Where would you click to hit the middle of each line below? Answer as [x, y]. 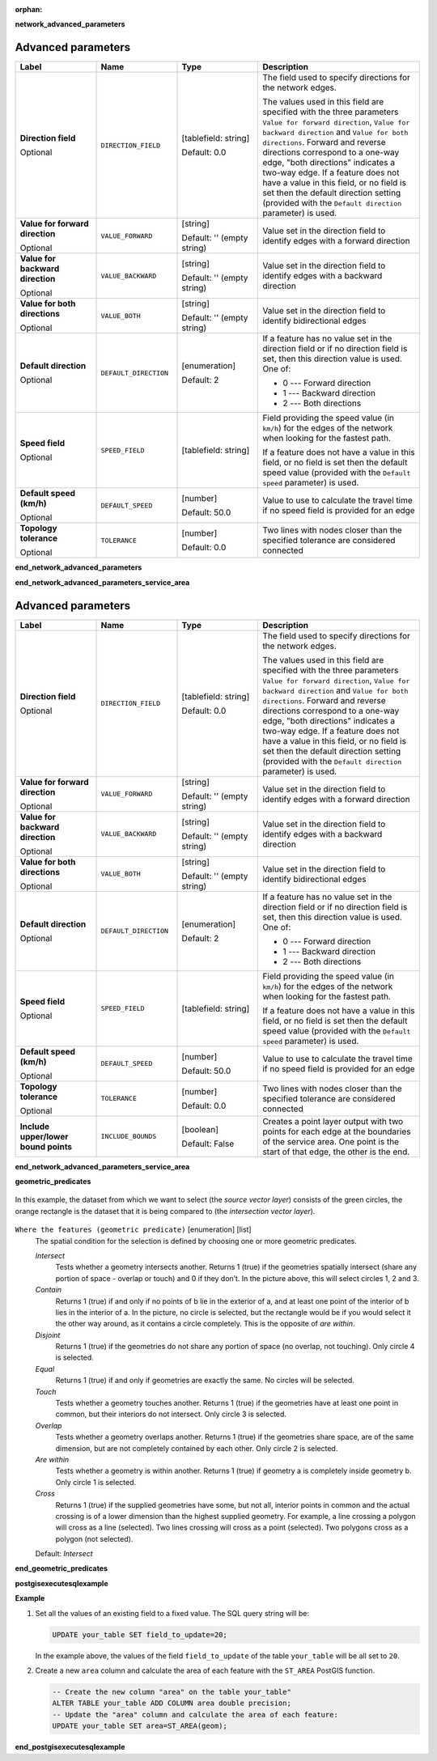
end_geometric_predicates [62, 1568]
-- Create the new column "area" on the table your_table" [172, 1692]
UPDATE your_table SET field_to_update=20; [140, 1634]
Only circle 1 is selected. [96, 1482]
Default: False [208, 1144]
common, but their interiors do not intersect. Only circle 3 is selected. [171, 1414]
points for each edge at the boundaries [337, 1131]
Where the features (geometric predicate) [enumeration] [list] [133, 1229]
